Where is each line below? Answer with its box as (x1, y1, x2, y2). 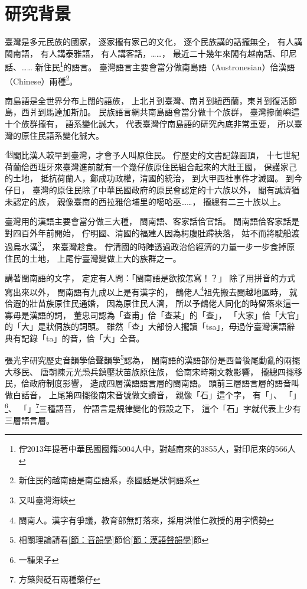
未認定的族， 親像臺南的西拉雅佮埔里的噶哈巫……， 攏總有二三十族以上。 (5, 195, 286, 207)
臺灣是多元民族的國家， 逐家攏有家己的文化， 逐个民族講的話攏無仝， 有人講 (5, 35, 302, 48)
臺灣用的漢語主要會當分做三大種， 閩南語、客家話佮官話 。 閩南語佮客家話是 (5, 215, 300, 227)
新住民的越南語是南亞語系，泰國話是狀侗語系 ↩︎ (18, 474, 200, 486)
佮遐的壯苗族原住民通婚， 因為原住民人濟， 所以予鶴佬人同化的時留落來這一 (5, 297, 300, 310)
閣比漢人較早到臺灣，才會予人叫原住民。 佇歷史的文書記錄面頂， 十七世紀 (13, 149, 300, 161)
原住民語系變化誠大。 (21, 129, 104, 141)
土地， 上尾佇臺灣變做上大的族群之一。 (29, 252, 181, 264)
